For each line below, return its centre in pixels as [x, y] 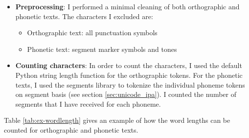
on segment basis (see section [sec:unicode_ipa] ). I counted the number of [126, 94]
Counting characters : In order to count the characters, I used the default [129, 65]
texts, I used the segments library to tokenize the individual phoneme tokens [130, 84]
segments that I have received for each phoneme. [88, 103]
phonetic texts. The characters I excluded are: [84, 16]
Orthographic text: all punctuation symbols [92, 33]
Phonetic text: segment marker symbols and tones [102, 49]
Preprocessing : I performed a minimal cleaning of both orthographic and [127, 6]
